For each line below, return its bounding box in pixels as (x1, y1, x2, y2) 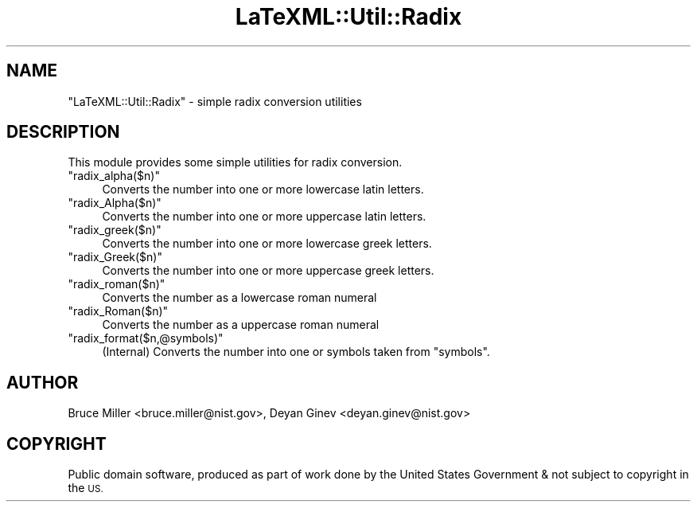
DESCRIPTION (6, 122, 120, 143)
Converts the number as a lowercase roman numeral (102, 291, 377, 305)
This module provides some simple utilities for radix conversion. (68, 155, 403, 170)
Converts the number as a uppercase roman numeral (102, 318, 380, 332)
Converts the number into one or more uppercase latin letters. (102, 209, 426, 224)
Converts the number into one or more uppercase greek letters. (102, 264, 434, 278)
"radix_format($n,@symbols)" (68, 331, 224, 346)
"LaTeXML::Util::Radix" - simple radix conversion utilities (68, 94, 362, 108)
